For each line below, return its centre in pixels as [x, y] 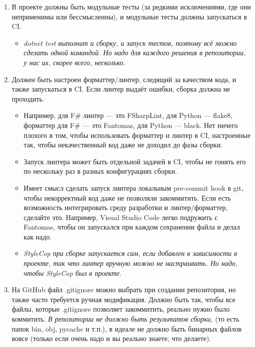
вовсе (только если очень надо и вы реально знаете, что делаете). [111, 338]
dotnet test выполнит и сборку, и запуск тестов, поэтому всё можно [130, 43]
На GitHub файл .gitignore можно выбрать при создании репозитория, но [124, 289]
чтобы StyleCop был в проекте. [73, 273]
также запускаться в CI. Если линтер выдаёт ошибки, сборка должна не [121, 89]
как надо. [38, 236]
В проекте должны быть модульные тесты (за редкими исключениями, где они [131, 6]
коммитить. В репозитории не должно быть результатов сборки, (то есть [126, 319]
